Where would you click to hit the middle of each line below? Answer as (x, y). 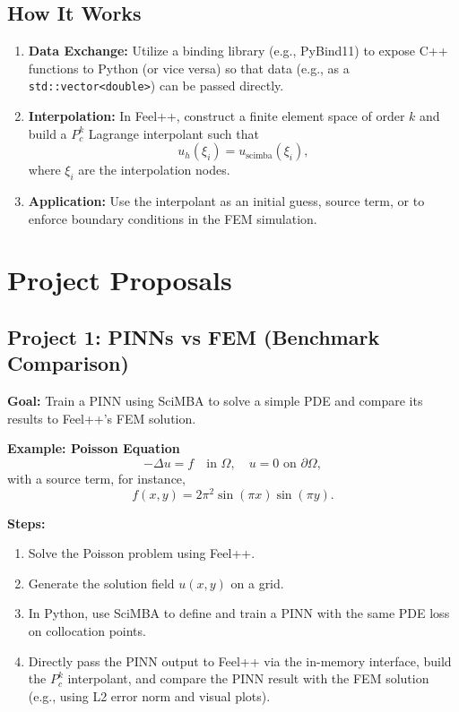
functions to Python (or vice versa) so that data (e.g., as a (189, 68)
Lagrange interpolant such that (173, 133)
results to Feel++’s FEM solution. (102, 418)
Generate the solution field (101, 583)
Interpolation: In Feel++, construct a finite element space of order (217, 116)
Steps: (26, 523)
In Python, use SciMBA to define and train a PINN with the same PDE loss (239, 613)
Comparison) (68, 363)
